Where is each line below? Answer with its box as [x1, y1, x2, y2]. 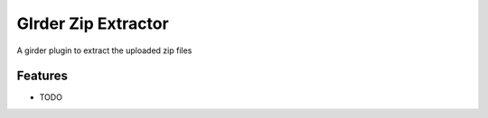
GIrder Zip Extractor [16, 14, 169, 33]
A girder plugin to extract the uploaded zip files [16, 45, 192, 56]
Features [16, 68, 68, 84]
